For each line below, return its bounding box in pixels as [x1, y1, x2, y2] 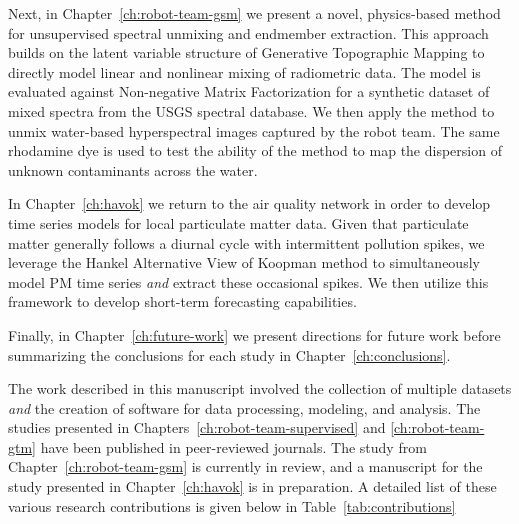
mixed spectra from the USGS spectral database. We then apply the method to [8, 100, 495, 121]
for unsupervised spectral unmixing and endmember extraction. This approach [8, 22, 489, 43]
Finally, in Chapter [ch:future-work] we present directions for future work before [8, 324, 501, 345]
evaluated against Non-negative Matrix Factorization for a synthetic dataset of [8, 81, 490, 102]
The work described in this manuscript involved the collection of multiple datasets [8, 378, 512, 399]
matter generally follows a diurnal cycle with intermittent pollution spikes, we [8, 232, 485, 253]
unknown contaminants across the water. [8, 159, 258, 180]
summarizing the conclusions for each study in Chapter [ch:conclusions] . [8, 344, 451, 365]
